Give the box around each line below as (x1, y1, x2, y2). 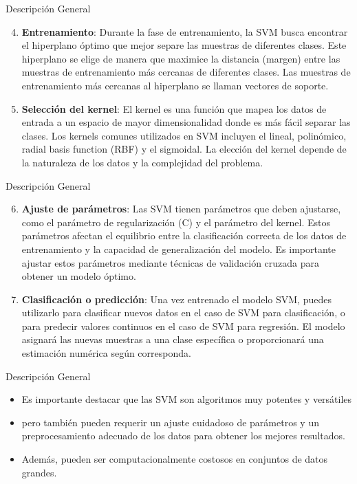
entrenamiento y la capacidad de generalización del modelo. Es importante (21, 241, 336, 256)
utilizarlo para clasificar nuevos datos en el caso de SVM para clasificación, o (21, 305, 345, 320)
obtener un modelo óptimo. (21, 269, 136, 283)
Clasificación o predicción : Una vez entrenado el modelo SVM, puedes (21, 291, 332, 306)
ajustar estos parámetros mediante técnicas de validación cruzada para (21, 255, 320, 269)
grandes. (21, 465, 57, 479)
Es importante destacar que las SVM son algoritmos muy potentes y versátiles (21, 392, 352, 406)
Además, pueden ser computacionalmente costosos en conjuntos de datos (21, 452, 328, 466)
